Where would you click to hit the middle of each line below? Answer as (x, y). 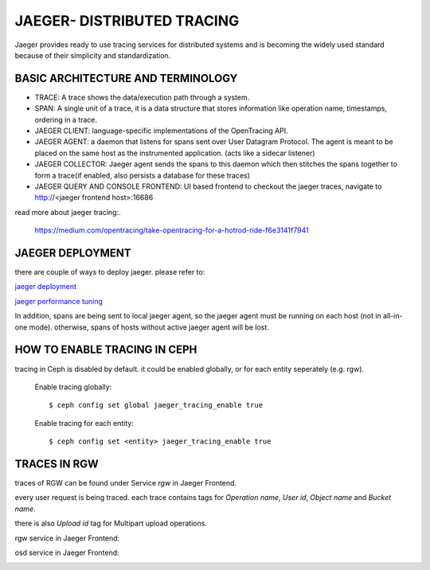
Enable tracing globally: (73, 387)
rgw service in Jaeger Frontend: (67, 538)
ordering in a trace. (66, 119)
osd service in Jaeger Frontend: (67, 552)
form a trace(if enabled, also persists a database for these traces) (143, 175)
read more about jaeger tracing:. (68, 212)
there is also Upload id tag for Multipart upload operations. (111, 523)
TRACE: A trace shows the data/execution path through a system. (142, 97)
